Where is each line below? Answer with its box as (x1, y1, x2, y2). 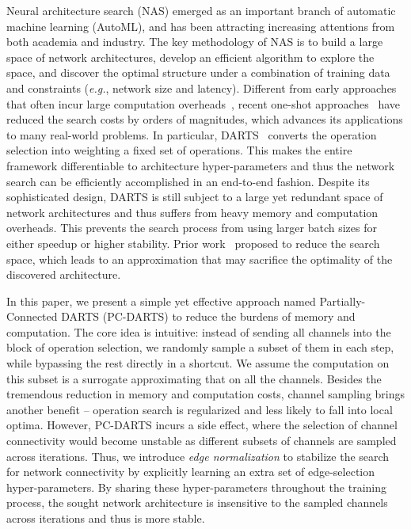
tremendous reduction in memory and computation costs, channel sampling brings (6, 386, 405, 402)
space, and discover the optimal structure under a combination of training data (6, 64, 390, 81)
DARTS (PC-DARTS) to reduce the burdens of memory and (61, 308, 356, 325)
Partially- (319, 292, 366, 309)
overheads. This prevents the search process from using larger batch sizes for (6, 219, 378, 236)
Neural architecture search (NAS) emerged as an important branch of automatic (6, 2, 396, 18)
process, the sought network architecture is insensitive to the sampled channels (6, 494, 388, 511)
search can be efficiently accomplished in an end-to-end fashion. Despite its (6, 173, 370, 189)
